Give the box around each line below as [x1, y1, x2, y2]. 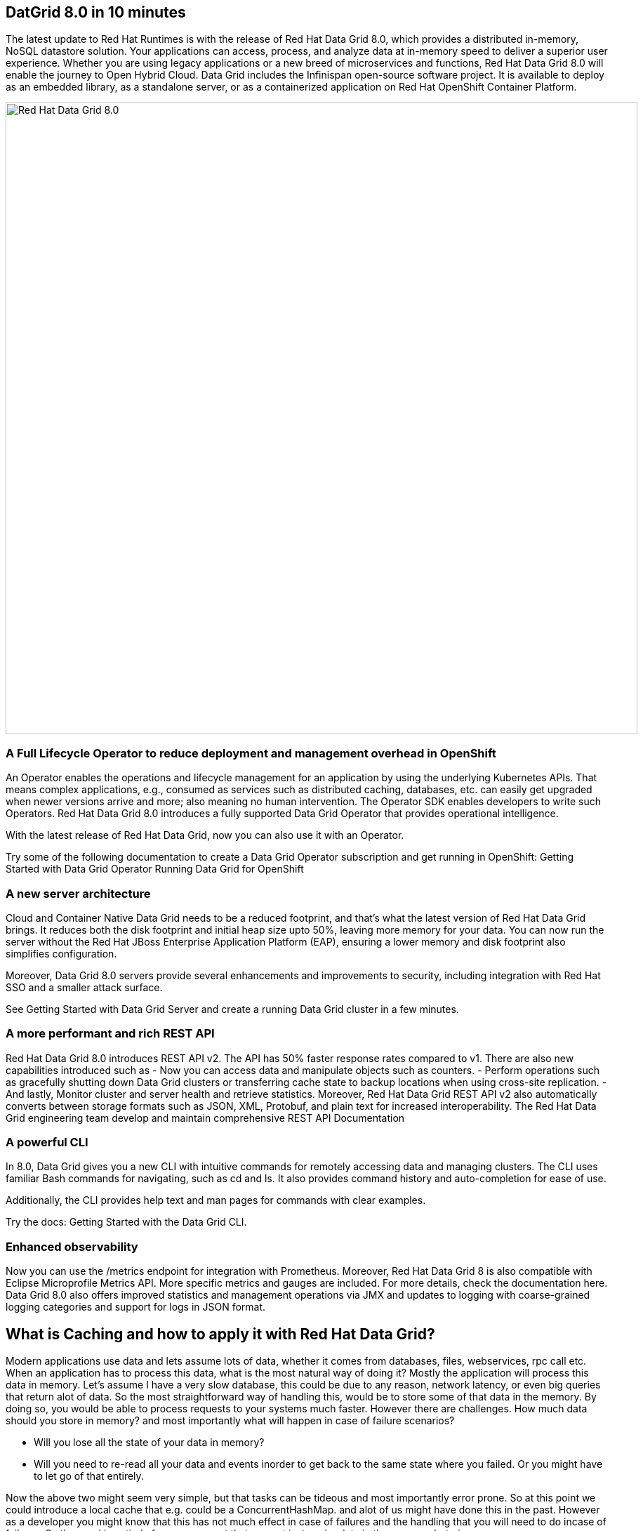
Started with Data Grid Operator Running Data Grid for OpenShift [6, 863, 304, 875]
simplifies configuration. [6, 947, 117, 960]
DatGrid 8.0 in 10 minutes [6, 4, 186, 21]
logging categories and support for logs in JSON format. [6, 1301, 266, 1313]
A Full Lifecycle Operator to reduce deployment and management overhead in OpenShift [6, 745, 496, 760]
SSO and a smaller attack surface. [6, 981, 163, 993]
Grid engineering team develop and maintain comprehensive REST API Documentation [6, 1111, 405, 1124]
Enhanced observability [6, 1239, 138, 1254]
